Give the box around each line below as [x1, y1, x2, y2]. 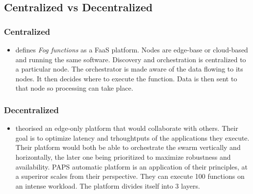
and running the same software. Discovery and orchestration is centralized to [15, 54, 246, 64]
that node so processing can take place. [15, 83, 133, 93]
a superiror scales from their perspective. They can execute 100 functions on [15, 171, 245, 181]
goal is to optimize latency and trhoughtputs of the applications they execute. [15, 132, 250, 143]
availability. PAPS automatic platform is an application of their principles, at [15, 161, 248, 171]
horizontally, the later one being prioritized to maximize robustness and [15, 151, 231, 162]
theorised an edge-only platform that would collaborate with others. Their [15, 123, 238, 133]
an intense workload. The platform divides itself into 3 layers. [15, 180, 200, 191]
